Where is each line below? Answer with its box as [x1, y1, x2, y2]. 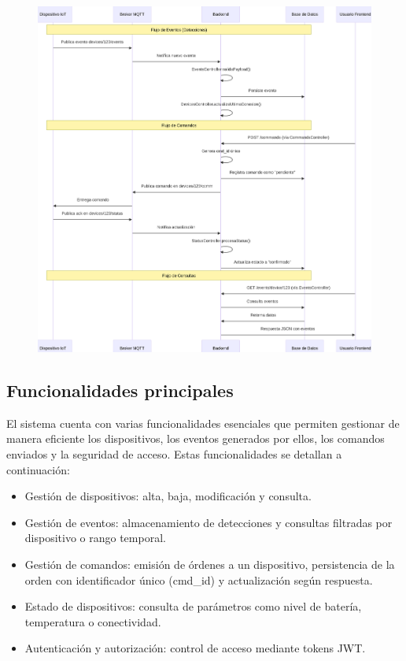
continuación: [6, 461, 70, 477]
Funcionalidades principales [6, 377, 234, 402]
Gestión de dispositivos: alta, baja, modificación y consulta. [24, 488, 312, 504]
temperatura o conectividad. [24, 613, 161, 629]
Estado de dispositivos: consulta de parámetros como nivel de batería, [24, 598, 362, 615]
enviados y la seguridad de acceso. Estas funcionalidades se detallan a [6, 445, 342, 462]
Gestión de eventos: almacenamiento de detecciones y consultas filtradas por [24, 514, 393, 530]
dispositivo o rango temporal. [24, 529, 166, 546]
